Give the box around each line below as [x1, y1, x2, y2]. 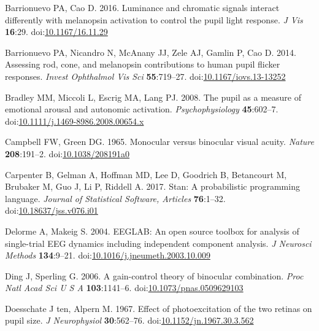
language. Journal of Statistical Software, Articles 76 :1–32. [5, 192, 226, 204]
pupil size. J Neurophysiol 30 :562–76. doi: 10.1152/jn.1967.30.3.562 [5, 314, 254, 327]
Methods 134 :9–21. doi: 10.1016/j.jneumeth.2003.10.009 [5, 249, 210, 262]
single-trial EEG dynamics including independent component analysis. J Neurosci [5, 236, 312, 249]
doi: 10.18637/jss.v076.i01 [5, 204, 98, 217]
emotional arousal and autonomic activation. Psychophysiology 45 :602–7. [5, 103, 279, 115]
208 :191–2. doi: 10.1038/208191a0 [5, 147, 130, 160]
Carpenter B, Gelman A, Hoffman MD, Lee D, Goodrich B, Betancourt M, [5, 168, 287, 181]
